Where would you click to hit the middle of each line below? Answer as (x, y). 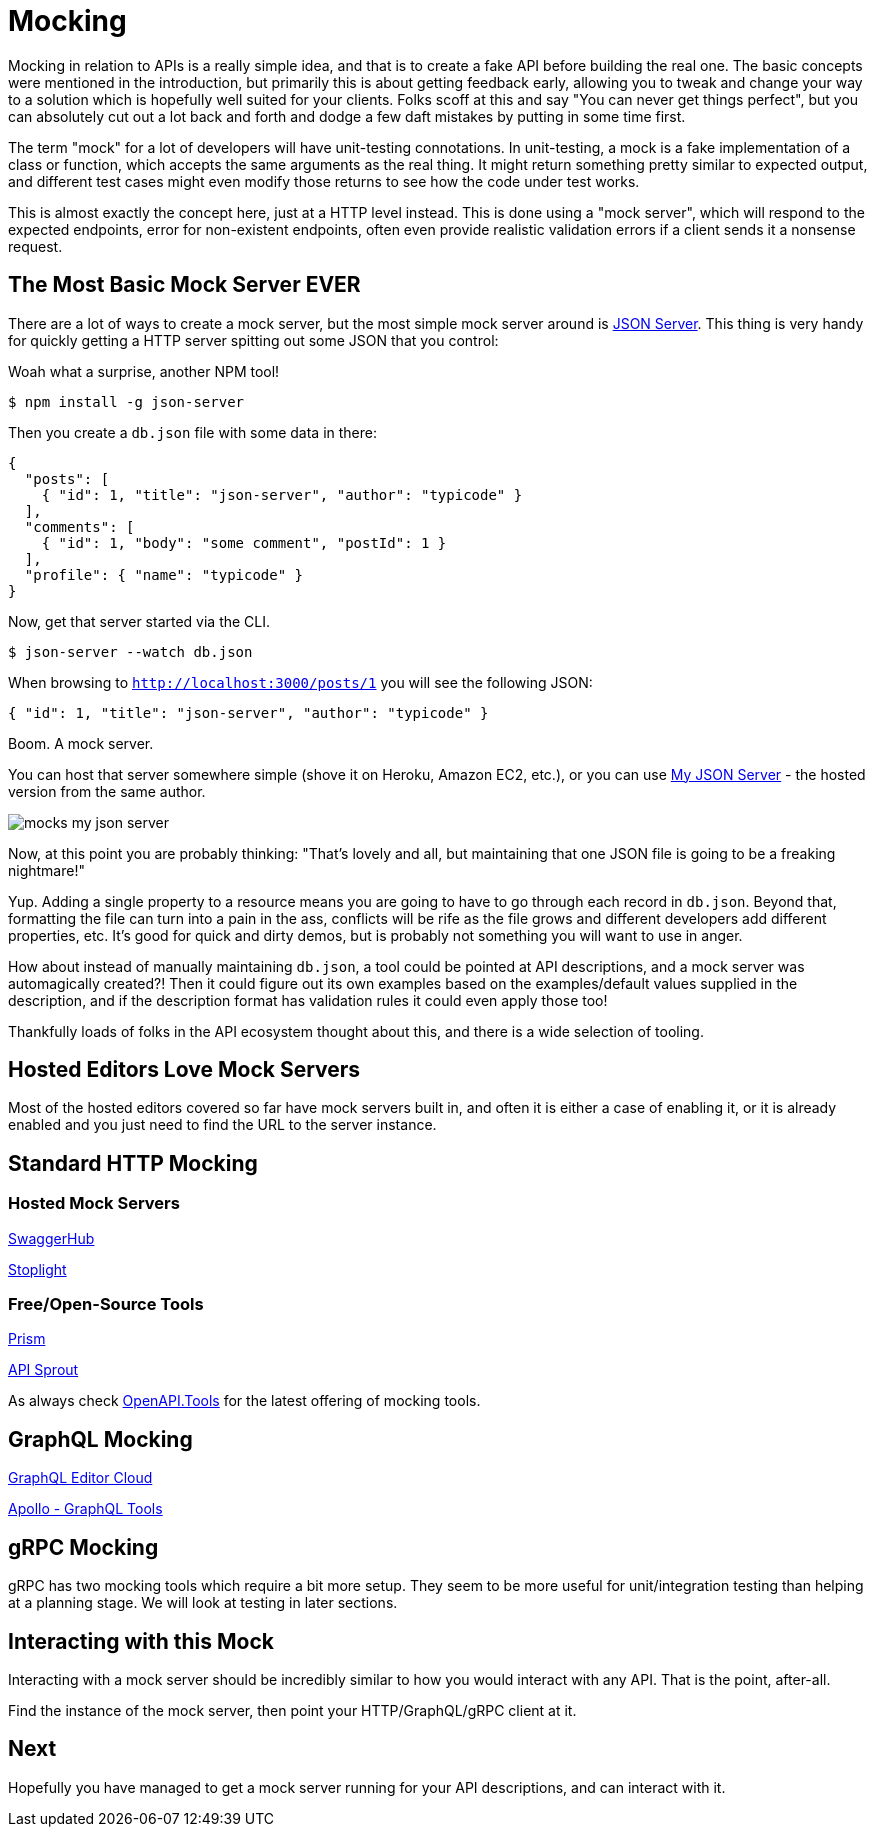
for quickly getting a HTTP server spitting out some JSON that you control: (253, 340)
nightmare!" (46, 870)
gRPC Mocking (83, 1547)
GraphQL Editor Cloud (80, 1478)
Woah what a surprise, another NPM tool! (144, 371)
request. (35, 246)
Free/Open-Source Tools (106, 1304)
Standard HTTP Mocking (133, 1163)
